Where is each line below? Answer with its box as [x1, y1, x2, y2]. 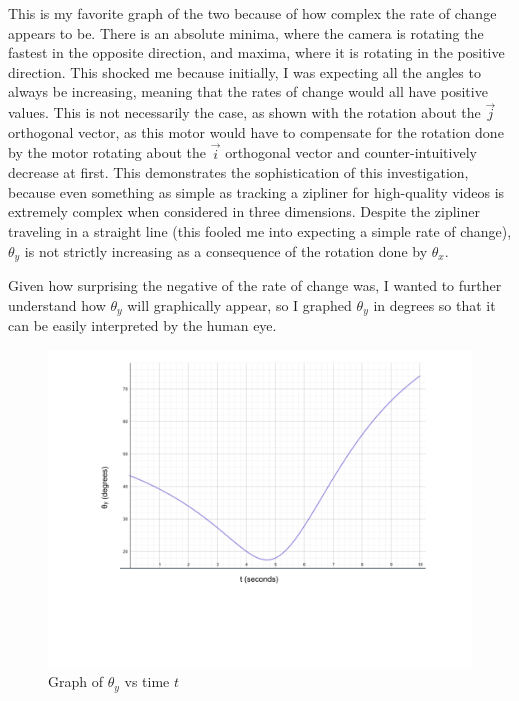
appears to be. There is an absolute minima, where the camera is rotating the [8, 22, 484, 43]
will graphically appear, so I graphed [127, 294, 352, 315]
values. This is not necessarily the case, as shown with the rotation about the [8, 102, 481, 123]
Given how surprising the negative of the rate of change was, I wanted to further [8, 275, 502, 296]
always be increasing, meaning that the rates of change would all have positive [8, 81, 488, 102]
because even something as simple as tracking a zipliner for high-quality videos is [8, 181, 505, 202]
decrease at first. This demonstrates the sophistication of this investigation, [8, 162, 469, 183]
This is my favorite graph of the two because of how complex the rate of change [8, 3, 497, 23]
